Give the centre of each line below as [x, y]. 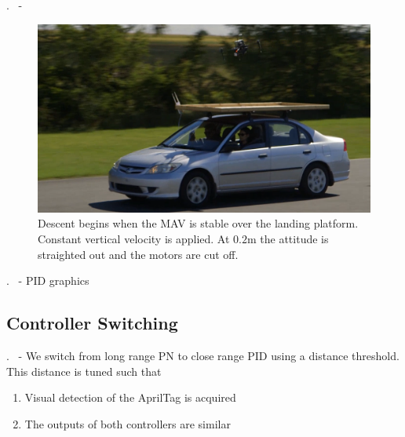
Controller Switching [92, 323]
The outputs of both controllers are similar [128, 423]
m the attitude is [288, 238]
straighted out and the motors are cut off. [138, 254]
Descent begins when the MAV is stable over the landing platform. [198, 223]
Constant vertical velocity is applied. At [134, 238]
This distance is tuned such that [84, 371]
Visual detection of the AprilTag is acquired [130, 397]
